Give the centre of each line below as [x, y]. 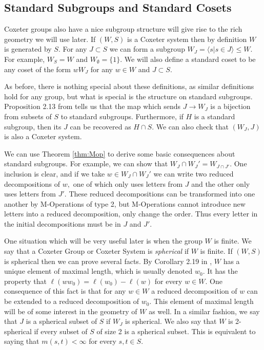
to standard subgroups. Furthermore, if [122, 116]
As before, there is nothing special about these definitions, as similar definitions [129, 86]
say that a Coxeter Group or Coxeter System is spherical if [97, 251]
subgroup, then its [33, 126]
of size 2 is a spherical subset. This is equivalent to [176, 331]
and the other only [221, 183]
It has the [222, 271]
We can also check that [192, 126]
